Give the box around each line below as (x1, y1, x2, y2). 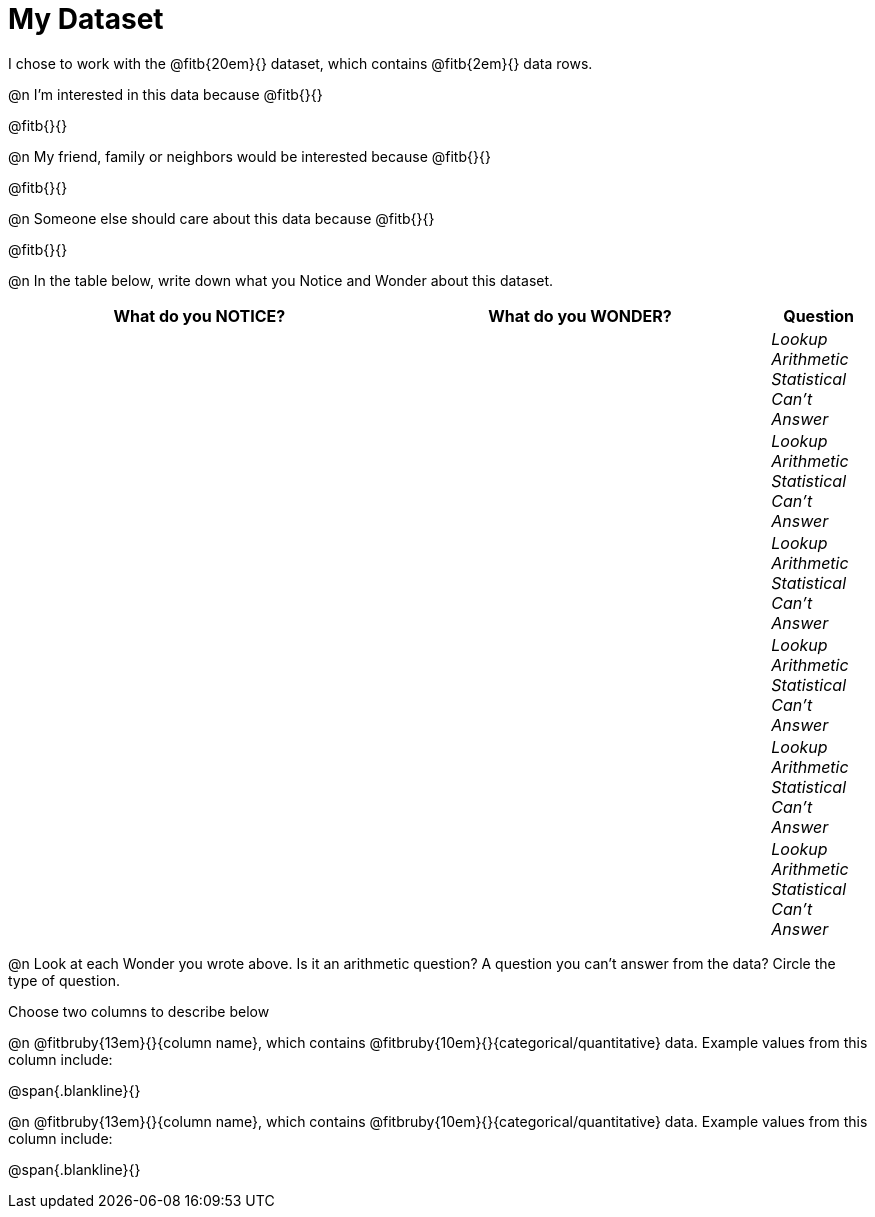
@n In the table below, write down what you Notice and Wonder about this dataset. (8, 271, 554, 289)
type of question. (8, 971, 120, 989)
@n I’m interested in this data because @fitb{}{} (8, 85, 323, 103)
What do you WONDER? (488, 305, 672, 326)
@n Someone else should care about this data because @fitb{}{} (8, 209, 435, 227)
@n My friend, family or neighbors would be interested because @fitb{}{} (8, 147, 491, 165)
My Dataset (8, 2, 164, 36)
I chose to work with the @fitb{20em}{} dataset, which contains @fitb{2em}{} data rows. (8, 54, 593, 72)
